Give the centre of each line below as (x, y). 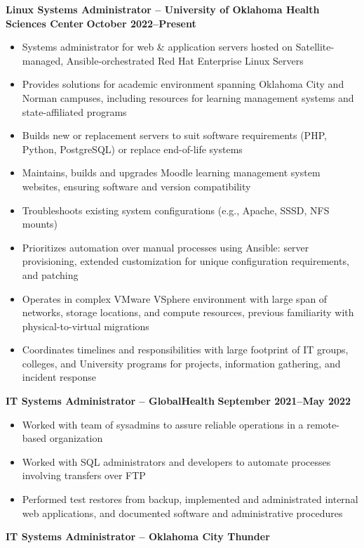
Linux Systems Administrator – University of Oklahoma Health (163, 9)
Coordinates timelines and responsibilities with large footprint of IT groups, (185, 350)
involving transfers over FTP (84, 475)
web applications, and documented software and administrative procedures (182, 513)
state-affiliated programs (74, 111)
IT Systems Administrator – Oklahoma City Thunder (138, 536)
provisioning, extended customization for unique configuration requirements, (186, 261)
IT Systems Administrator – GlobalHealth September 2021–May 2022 (178, 401)
